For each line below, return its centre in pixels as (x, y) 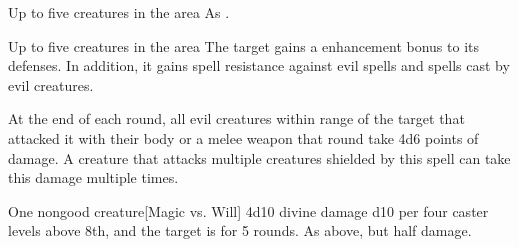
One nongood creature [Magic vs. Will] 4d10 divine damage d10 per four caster (248, 210)
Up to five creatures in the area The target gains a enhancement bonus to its (243, 45)
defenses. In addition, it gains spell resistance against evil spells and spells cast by (259, 65)
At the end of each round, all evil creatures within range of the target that (236, 118)
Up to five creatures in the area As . (119, 12)
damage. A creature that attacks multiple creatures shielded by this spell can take (259, 157)
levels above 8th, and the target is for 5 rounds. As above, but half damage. (240, 230)
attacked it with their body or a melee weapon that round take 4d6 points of (243, 137)
